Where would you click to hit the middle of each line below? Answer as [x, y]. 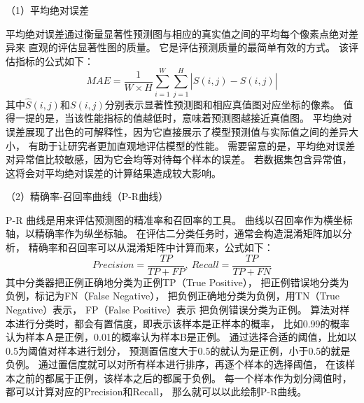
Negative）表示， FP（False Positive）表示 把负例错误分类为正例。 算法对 [173, 309]
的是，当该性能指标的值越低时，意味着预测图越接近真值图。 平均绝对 [193, 118]
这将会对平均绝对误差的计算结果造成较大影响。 [113, 172]
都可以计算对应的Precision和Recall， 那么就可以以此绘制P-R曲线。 [156, 391]
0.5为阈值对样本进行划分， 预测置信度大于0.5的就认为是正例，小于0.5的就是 [178, 350]
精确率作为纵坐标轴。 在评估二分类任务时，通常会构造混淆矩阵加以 [188, 233]
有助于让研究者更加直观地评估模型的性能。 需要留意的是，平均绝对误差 [192, 145]
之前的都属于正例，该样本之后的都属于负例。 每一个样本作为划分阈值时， [183, 377]
